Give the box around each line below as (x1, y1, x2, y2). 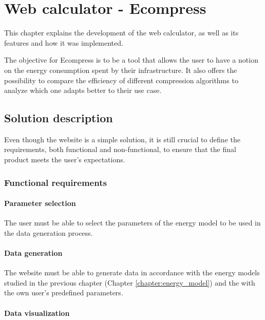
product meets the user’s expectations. (4, 154, 125, 165)
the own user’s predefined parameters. (4, 287, 123, 298)
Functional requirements (4, 176, 107, 189)
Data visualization (4, 307, 70, 318)
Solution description (4, 110, 113, 126)
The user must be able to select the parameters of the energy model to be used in (4, 217, 261, 228)
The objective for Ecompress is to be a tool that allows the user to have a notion (4, 54, 258, 65)
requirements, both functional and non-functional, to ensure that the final (4, 144, 236, 155)
